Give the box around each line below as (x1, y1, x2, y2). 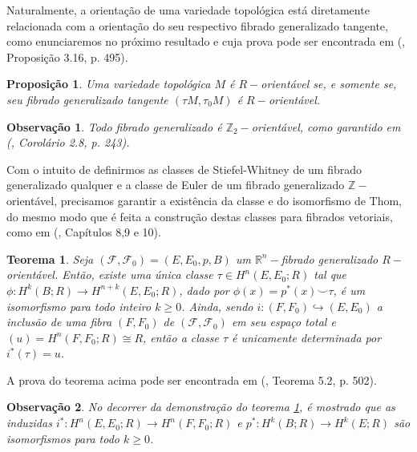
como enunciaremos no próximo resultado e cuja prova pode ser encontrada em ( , (6, 33, 406, 50)
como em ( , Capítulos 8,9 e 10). (6, 224, 161, 240)
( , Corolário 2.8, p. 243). (6, 134, 130, 151)
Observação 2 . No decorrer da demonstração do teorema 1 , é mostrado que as (6, 398, 395, 415)
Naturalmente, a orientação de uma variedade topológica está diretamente (6, 2, 370, 18)
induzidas (6, 414, 52, 431)
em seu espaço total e (231, 313, 336, 330)
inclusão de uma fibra (6, 313, 112, 330)
